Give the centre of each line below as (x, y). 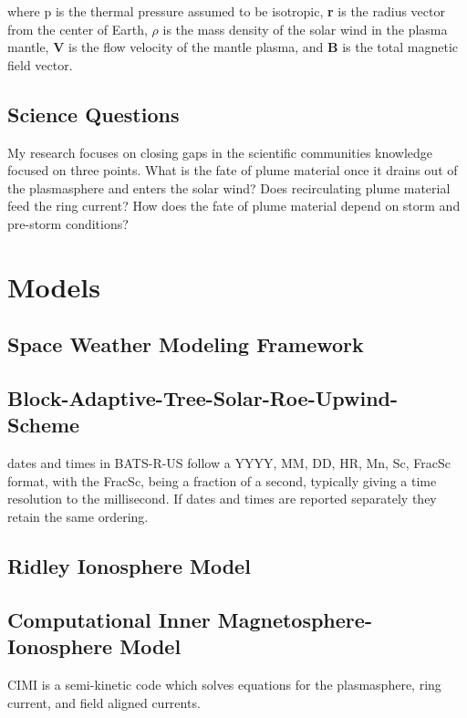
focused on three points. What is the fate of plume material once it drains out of (233, 170)
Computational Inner (109, 619)
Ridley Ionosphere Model (129, 566)
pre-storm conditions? (68, 223)
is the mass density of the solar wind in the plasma (305, 29)
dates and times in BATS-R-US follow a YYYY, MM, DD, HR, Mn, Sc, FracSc (229, 463)
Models (54, 286)
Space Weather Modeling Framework (186, 344)
